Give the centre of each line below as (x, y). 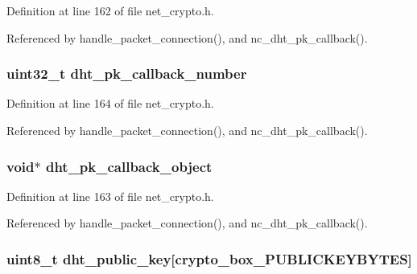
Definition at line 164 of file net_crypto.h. (110, 103)
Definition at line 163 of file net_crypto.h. (110, 196)
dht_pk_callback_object (129, 166)
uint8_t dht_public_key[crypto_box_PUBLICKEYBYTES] (209, 258)
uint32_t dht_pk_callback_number (127, 74)
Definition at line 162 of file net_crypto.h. (110, 10)
